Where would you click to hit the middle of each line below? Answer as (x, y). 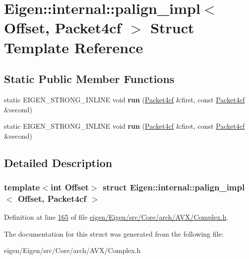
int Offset (70, 187)
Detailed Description (58, 162)
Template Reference (74, 47)
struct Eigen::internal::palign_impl (174, 187)
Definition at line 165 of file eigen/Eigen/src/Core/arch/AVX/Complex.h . (116, 217)
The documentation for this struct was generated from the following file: (114, 233)
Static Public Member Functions (89, 79)
